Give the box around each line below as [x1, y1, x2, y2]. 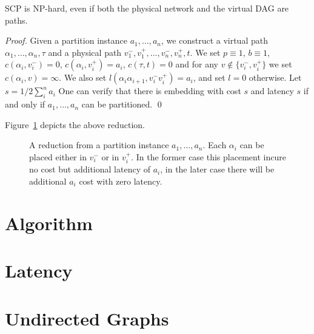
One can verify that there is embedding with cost [58, 84, 241, 97]
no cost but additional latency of [29, 163, 150, 176]
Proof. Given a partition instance [5, 34, 128, 47]
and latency [250, 84, 294, 97]
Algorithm [5, 210, 93, 235]
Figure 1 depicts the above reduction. [5, 118, 145, 131]
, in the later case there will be [160, 163, 275, 176]
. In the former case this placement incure [131, 150, 286, 163]
